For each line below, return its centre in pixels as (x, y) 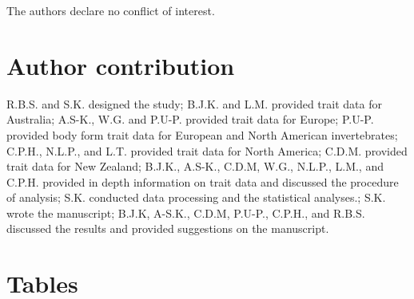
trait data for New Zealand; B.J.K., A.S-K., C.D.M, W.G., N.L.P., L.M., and (195, 166)
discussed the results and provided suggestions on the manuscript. (168, 228)
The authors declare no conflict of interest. (111, 10)
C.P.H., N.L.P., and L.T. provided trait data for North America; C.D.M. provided (207, 150)
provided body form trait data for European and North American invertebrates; (202, 134)
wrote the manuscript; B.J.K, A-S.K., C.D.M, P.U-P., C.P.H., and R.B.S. (186, 212)
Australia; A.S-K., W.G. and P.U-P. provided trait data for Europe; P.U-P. (190, 119)
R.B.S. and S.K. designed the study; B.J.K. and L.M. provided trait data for (194, 103)
